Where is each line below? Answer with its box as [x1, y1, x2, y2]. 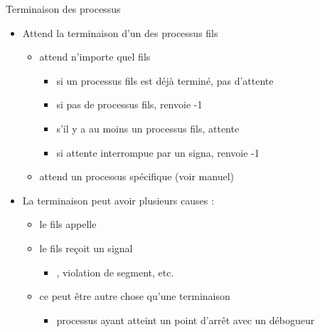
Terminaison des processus [6, 1, 121, 16]
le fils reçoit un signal [39, 240, 133, 255]
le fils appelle [39, 217, 97, 232]
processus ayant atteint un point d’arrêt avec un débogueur [56, 312, 315, 327]
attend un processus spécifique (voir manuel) [39, 169, 234, 184]
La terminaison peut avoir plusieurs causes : [22, 192, 214, 207]
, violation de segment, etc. [56, 264, 174, 279]
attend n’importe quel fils [39, 49, 151, 64]
